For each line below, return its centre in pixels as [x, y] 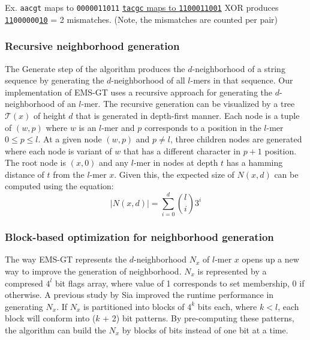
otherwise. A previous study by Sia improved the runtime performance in [139, 295]
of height [50, 115]
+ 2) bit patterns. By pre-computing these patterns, [198, 318]
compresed [24, 283]
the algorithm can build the [55, 329]
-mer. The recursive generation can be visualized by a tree [188, 104]
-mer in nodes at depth [176, 162]
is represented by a [232, 271]
